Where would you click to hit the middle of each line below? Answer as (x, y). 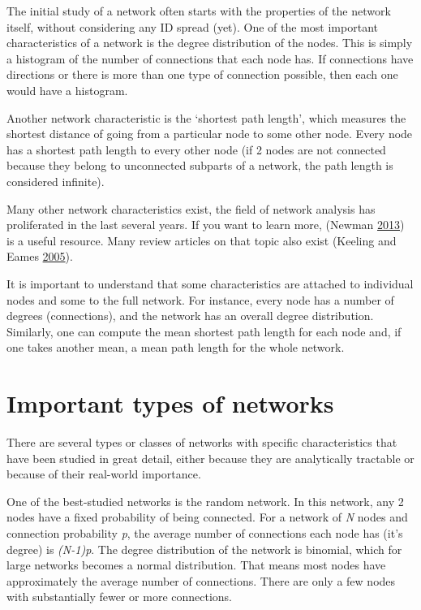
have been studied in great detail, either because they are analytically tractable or (210, 458)
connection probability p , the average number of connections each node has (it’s (205, 532)
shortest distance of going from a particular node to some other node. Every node (210, 134)
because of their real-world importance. (104, 474)
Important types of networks (170, 403)
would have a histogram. (67, 90)
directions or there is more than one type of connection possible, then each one (202, 74)
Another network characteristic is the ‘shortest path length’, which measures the (206, 117)
